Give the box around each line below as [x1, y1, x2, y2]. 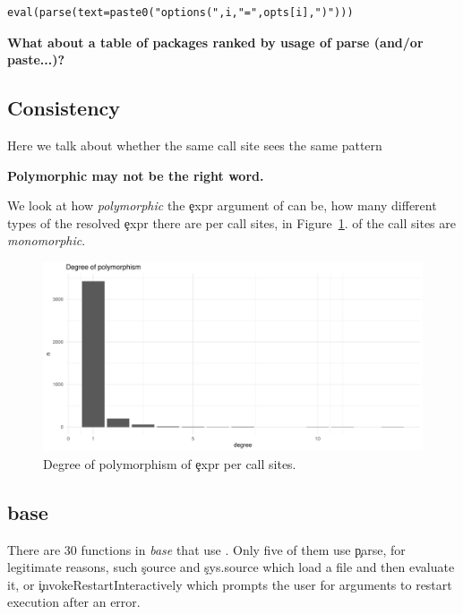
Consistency [7, 94, 121, 122]
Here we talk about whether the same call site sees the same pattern [7, 135, 382, 154]
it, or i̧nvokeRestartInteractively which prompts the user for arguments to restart [7, 575, 452, 593]
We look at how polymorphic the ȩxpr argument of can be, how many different [7, 196, 437, 215]
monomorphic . [7, 231, 86, 250]
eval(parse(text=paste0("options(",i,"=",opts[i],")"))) [7, 6, 354, 19]
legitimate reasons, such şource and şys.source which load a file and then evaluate [7, 558, 455, 576]
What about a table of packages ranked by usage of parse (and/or [7, 32, 424, 51]
